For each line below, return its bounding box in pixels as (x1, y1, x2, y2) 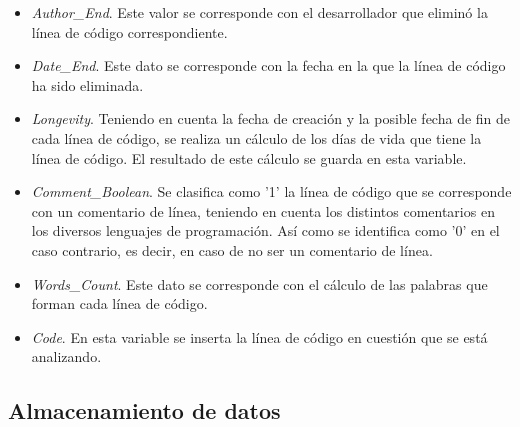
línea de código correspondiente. (31, 21, 228, 42)
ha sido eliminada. (31, 74, 144, 95)
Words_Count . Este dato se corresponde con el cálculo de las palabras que (31, 273, 488, 294)
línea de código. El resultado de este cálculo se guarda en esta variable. (31, 147, 467, 168)
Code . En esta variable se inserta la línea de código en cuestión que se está (31, 326, 488, 347)
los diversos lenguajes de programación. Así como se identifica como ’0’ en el (31, 220, 500, 241)
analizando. (31, 346, 102, 367)
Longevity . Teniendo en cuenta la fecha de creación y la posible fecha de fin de (31, 108, 511, 129)
